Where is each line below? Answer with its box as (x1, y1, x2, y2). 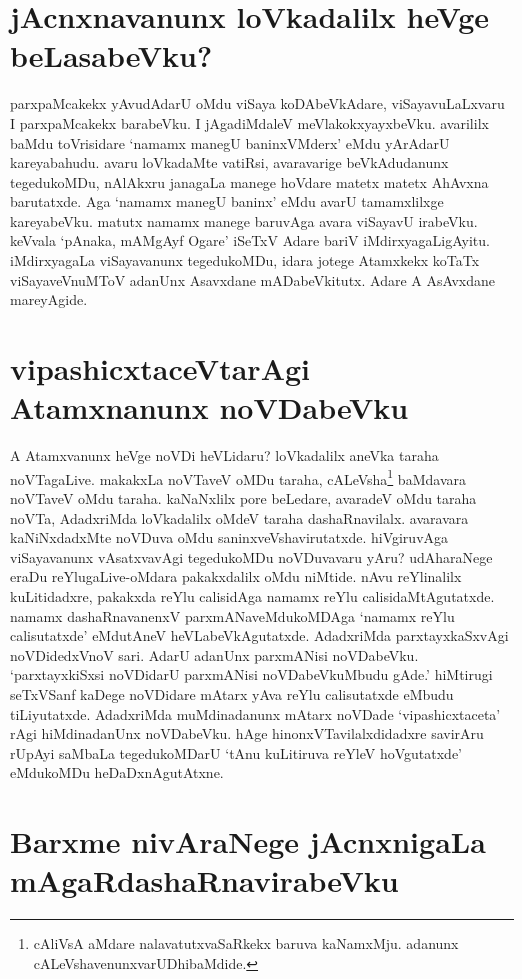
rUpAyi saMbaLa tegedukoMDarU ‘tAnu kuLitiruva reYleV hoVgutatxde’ (10, 742, 463, 763)
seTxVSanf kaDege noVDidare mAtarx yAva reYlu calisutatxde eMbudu (10, 683, 454, 704)
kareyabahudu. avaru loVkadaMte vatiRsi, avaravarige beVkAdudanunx (10, 152, 449, 173)
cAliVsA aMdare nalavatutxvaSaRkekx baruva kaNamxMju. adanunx (33, 933, 459, 954)
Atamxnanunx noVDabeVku (10, 387, 409, 428)
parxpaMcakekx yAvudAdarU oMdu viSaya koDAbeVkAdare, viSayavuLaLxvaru (10, 93, 505, 114)
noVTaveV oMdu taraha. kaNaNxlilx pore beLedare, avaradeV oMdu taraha (10, 488, 477, 508)
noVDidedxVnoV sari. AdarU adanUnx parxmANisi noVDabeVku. (10, 644, 419, 665)
